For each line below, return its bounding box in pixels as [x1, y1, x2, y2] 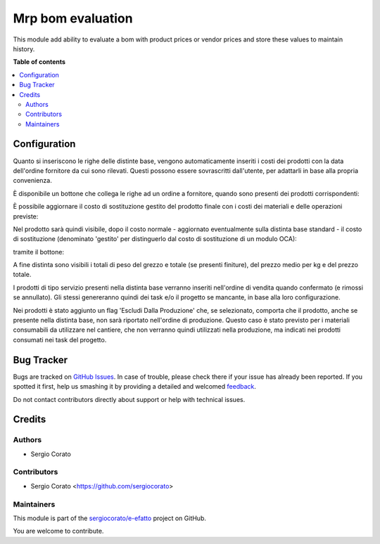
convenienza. [13, 176, 52, 185]
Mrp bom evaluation [13, 11, 133, 26]
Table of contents [13, 58, 66, 66]
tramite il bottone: [13, 247, 65, 256]
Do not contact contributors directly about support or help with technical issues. [13, 395, 246, 403]
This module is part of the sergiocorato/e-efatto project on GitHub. [13, 514, 207, 522]
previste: [13, 212, 39, 221]
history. [13, 44, 35, 53]
